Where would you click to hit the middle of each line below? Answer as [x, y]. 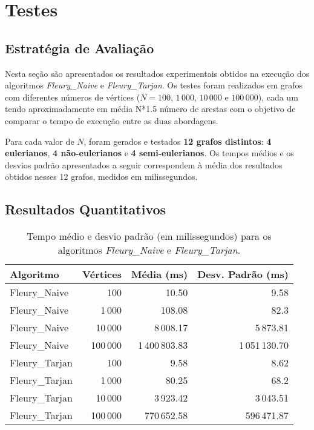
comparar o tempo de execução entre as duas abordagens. [112, 120]
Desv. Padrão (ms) [243, 274]
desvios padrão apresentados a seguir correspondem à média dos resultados [144, 164]
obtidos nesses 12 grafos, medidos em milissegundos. [101, 177]
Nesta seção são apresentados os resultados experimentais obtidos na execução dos [157, 73]
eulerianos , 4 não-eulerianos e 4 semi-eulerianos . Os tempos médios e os [149, 153]
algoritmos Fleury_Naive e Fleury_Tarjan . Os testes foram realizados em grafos [154, 85]
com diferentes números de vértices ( [73, 97]
